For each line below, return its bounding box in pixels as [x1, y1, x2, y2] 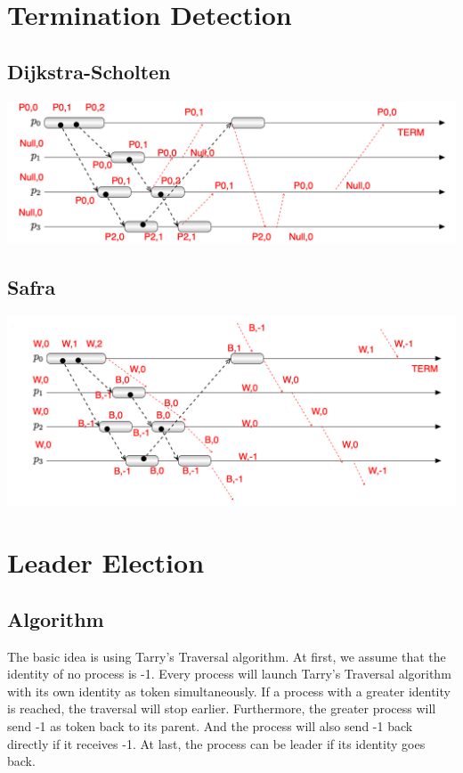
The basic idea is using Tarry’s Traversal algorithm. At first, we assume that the [7, 647, 446, 665]
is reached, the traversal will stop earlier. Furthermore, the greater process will [7, 699, 436, 718]
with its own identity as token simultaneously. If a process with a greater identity [7, 681, 451, 700]
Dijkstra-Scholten [7, 57, 171, 85]
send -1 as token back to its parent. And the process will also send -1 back [7, 716, 413, 735]
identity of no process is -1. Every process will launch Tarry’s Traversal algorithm [7, 664, 451, 683]
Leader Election [7, 544, 205, 581]
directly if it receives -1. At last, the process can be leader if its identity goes [7, 734, 426, 753]
